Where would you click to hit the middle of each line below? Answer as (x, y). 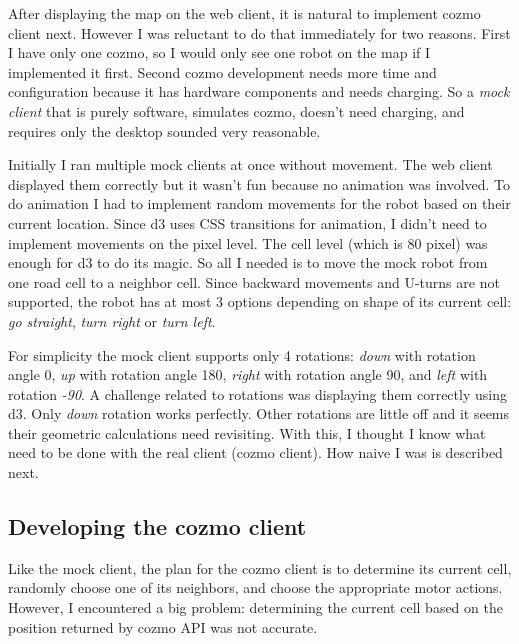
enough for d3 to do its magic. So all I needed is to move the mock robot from (248, 262)
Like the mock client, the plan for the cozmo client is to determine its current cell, (260, 567)
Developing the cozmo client (157, 526)
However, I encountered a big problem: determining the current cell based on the (255, 607)
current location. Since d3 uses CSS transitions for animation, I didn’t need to (247, 222)
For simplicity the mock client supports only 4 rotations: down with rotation (242, 354)
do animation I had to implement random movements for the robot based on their (259, 203)
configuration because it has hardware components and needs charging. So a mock (259, 91)
